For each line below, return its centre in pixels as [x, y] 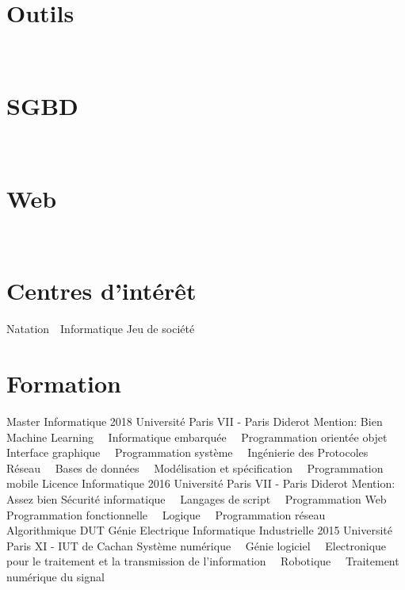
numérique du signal [55, 576]
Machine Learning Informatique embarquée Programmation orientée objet [197, 437]
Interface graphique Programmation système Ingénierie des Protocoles [187, 452]
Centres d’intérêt [101, 291]
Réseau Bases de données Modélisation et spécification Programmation [195, 467]
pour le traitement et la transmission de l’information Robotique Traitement [203, 561]
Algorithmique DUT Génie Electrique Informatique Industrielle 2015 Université [200, 530]
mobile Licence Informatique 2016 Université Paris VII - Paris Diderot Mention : [201, 483]
